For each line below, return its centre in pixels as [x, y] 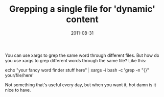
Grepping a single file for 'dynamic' [82, 9]
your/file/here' [19, 75]
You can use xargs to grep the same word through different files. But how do [82, 55]
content [82, 19]
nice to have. [18, 90]
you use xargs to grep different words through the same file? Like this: [76, 60]
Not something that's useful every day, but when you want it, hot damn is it [81, 85]
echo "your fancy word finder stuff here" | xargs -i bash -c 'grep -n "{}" [77, 70]
